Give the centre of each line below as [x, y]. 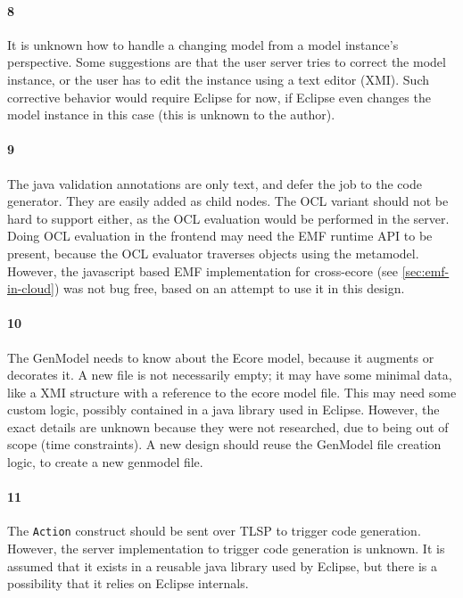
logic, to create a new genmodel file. [105, 462]
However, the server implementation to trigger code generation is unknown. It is [226, 549]
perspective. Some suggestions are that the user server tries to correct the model [227, 62]
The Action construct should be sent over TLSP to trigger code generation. [214, 531]
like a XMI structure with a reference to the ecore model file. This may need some [232, 392]
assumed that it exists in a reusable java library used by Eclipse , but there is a [223, 565]
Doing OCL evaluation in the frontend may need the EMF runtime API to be [220, 236]
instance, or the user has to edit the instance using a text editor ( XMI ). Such [219, 79]
